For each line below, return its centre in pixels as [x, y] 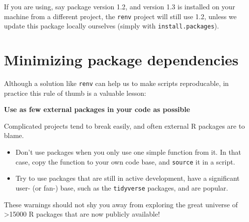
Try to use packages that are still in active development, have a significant [127, 178]
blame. [14, 135]
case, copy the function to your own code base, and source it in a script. [125, 161]
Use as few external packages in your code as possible [97, 109]
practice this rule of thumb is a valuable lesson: [75, 93]
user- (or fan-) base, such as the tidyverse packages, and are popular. [122, 187]
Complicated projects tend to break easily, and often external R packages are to [124, 125]
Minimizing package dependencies [121, 60]
